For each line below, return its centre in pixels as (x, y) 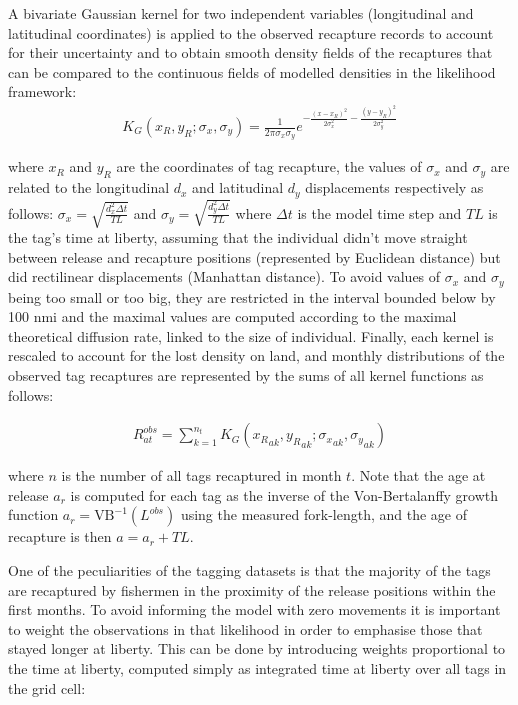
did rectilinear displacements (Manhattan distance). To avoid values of (224, 276)
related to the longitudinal (89, 187)
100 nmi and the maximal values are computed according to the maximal (232, 316)
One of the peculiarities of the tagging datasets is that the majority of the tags (249, 570)
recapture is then (60, 536)
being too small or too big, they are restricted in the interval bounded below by (252, 296)
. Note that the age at (418, 475)
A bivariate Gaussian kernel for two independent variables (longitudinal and (241, 13)
